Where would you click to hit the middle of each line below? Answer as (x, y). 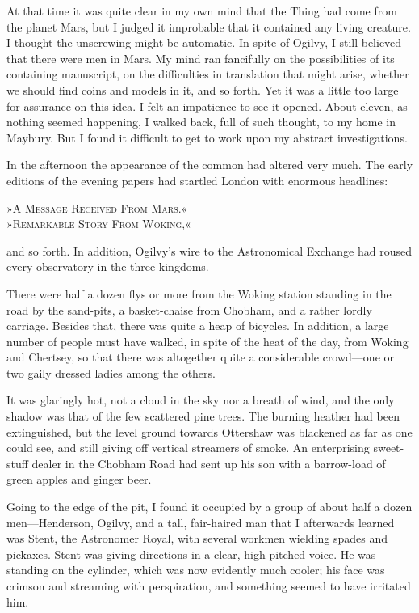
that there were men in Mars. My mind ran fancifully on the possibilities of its (201, 58)
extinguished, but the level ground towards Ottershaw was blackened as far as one (209, 431)
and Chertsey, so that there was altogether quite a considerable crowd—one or (201, 357)
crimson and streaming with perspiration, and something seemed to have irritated (209, 586)
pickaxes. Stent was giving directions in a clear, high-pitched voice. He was (191, 554)
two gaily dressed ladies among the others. (111, 372)
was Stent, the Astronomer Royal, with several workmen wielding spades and (197, 538)
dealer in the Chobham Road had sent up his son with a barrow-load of (209, 463)
